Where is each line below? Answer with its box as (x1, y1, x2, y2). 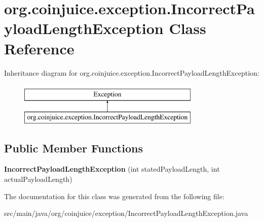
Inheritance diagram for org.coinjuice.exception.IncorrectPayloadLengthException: (4, 67, 259, 78)
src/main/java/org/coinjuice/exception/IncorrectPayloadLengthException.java (4, 208, 248, 218)
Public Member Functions (4, 140, 143, 155)
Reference (4, 38, 74, 58)
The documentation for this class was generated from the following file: (4, 191, 224, 201)
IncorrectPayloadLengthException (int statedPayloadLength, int (4, 164, 220, 174)
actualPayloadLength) (4, 174, 72, 184)
